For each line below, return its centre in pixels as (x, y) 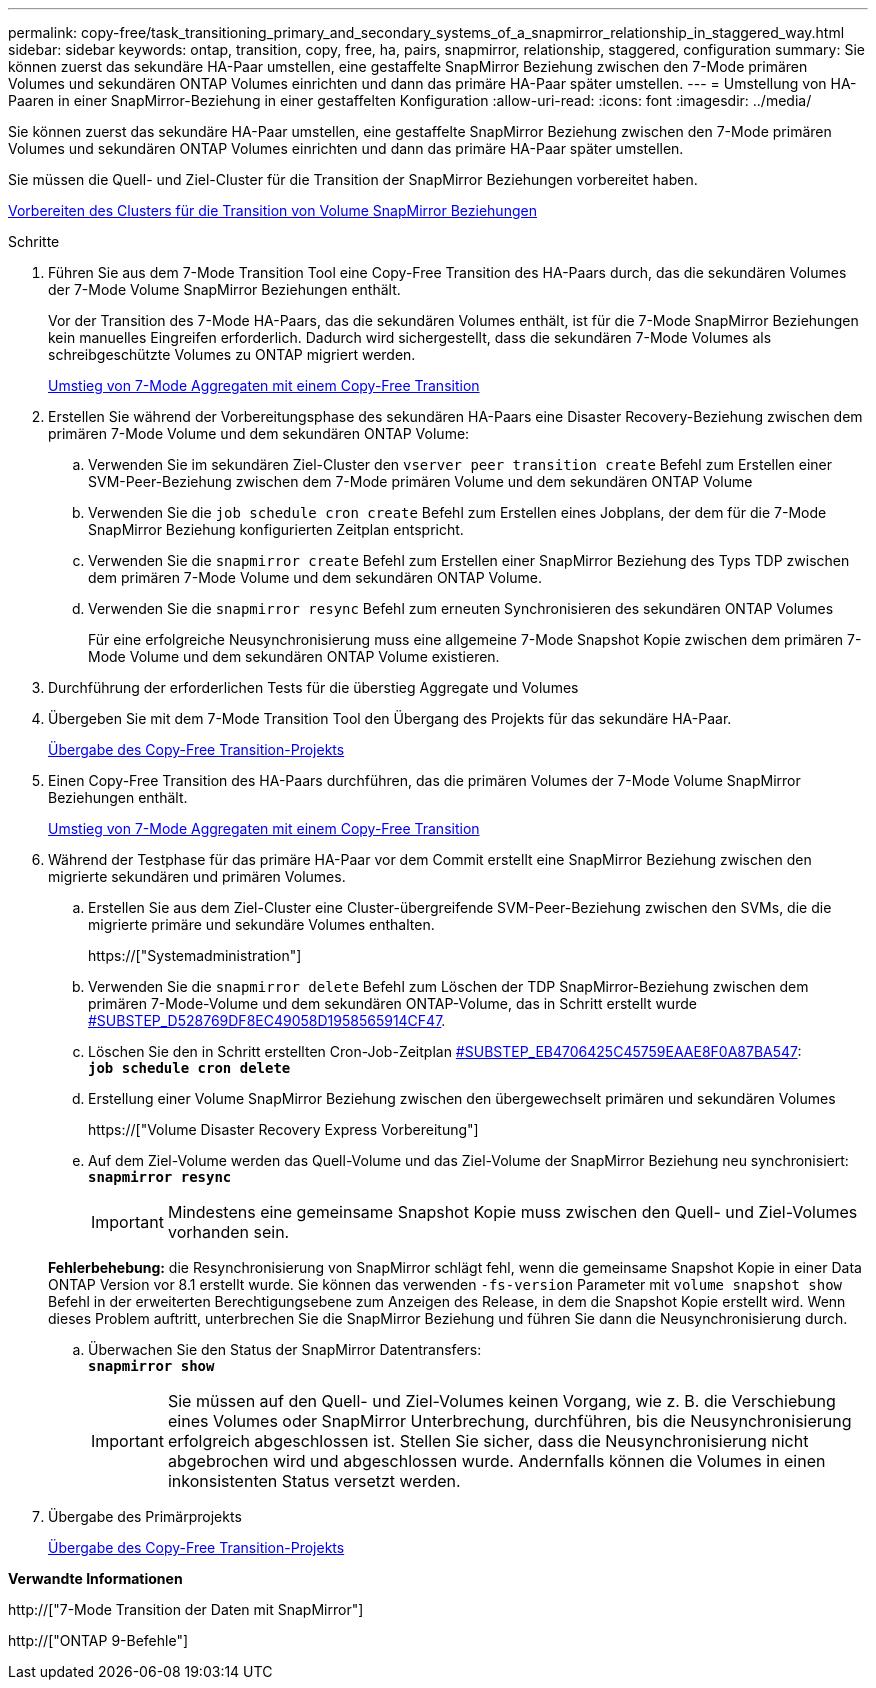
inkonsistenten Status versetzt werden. (314, 1481)
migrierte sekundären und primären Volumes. (197, 876)
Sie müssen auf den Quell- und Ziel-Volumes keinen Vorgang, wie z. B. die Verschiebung (501, 1401)
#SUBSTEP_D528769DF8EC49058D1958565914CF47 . (267, 1020)
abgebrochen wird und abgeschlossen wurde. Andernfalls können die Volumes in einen (496, 1461)
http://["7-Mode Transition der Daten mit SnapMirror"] (186, 1609)
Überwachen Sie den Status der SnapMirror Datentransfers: (285, 1349)
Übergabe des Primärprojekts (145, 1516)
